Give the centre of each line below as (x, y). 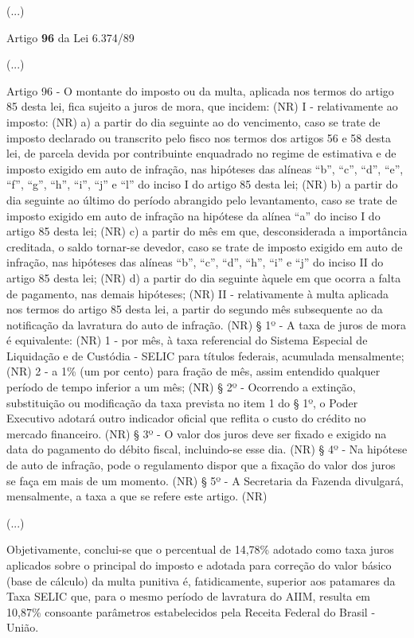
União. (23, 627)
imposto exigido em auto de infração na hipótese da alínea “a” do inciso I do (193, 215)
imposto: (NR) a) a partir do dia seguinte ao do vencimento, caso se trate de (193, 121)
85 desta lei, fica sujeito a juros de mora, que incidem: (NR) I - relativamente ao (202, 106)
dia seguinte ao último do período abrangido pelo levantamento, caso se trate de (202, 199)
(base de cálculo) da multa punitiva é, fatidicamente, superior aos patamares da (201, 580)
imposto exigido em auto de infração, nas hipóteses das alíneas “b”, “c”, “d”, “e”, (205, 168)
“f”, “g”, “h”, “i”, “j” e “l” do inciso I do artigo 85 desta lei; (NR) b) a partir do (202, 184)
